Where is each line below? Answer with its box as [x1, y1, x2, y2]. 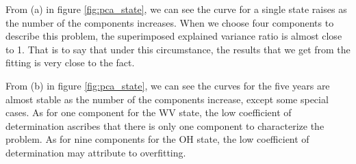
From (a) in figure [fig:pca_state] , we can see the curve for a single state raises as [5, 2, 347, 16]
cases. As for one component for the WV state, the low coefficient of [5, 105, 292, 120]
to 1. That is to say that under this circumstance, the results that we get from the [5, 42, 351, 56]
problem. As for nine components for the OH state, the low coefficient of [5, 132, 309, 146]
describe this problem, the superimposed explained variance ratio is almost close [5, 29, 342, 43]
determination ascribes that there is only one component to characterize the [5, 118, 325, 133]
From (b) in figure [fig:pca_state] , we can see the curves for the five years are [5, 78, 330, 92]
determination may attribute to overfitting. [5, 145, 186, 159]
